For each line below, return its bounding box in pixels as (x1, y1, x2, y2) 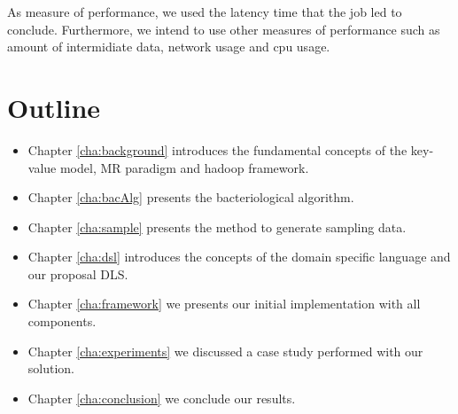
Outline (7, 89, 101, 125)
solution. (27, 359, 75, 378)
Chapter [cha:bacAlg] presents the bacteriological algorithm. (27, 188, 354, 207)
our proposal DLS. (27, 264, 128, 283)
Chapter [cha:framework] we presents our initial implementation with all (27, 294, 421, 313)
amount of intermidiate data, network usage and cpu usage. (7, 37, 330, 56)
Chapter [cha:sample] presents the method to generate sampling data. (27, 217, 407, 236)
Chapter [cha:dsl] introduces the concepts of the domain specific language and (27, 247, 451, 266)
